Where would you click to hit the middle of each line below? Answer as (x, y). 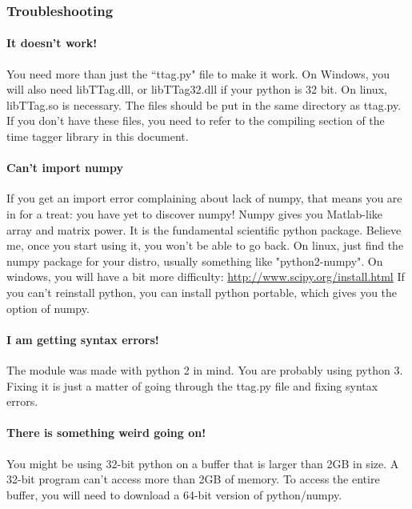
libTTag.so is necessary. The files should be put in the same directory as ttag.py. (204, 104)
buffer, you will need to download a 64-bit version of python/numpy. (174, 494)
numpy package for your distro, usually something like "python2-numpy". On (195, 261)
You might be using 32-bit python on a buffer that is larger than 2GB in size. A (203, 463)
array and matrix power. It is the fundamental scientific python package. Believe (204, 229)
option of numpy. (48, 308)
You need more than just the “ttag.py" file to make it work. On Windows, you (198, 73)
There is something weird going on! (106, 433)
